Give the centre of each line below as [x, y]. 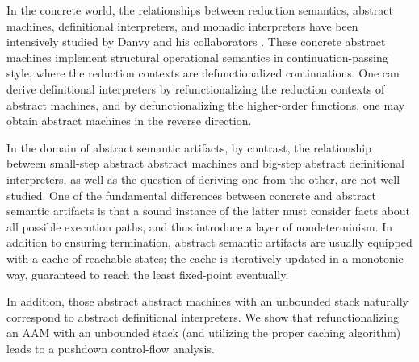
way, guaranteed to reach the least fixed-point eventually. [148, 274]
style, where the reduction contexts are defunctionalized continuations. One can [203, 73]
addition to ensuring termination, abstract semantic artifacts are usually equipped [209, 242]
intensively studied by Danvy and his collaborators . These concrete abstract [196, 42]
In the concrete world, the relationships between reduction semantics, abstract [200, 10]
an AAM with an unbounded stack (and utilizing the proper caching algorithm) [204, 333]
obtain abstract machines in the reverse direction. [129, 121]
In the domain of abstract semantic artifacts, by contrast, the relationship [189, 147]
